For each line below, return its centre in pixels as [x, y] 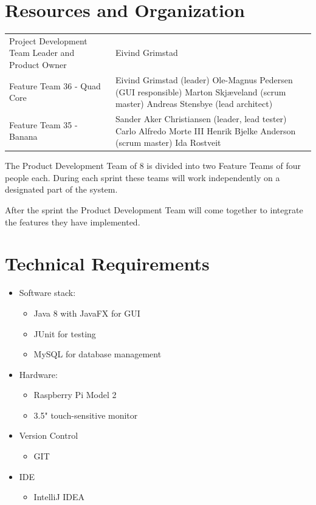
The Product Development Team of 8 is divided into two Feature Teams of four [153, 166]
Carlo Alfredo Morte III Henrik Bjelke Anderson [205, 130]
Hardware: [38, 374]
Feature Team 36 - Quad [55, 85]
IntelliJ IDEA [59, 497]
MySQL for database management [98, 354]
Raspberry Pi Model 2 [75, 395]
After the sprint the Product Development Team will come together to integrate [154, 210]
